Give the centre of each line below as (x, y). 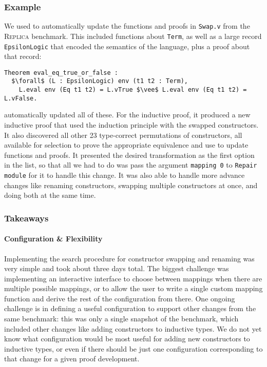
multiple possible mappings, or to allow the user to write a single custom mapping (133, 288)
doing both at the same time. (50, 195)
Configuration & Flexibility (53, 239)
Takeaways (26, 218)
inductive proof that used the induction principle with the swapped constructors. (131, 125)
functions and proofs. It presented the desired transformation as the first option (129, 155)
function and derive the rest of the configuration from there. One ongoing (120, 298)
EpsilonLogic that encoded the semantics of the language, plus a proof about (127, 46)
